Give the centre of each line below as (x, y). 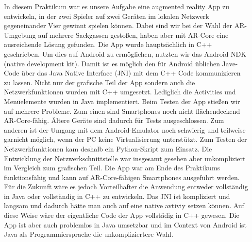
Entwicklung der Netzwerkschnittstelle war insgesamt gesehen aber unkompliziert (125, 158)
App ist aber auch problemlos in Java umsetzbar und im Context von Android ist (126, 224)
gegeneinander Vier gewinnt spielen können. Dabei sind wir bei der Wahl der (118, 25)
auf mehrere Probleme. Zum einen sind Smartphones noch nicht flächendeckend (122, 111)
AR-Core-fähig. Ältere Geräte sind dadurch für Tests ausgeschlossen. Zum (114, 120)
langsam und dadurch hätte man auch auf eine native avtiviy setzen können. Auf (124, 205)
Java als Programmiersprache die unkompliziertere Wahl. (89, 234)
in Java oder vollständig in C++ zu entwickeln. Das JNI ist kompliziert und (117, 196)
